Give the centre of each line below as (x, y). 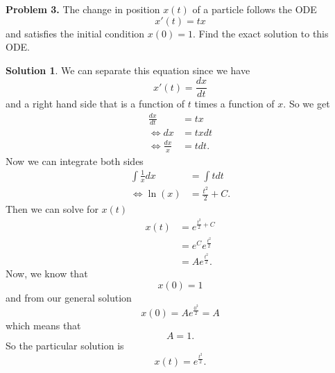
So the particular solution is (65, 346)
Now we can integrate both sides (75, 161)
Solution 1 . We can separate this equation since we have (128, 70)
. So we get (307, 104)
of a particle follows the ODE (255, 9)
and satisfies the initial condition (75, 33)
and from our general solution (69, 297)
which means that (43, 325)
